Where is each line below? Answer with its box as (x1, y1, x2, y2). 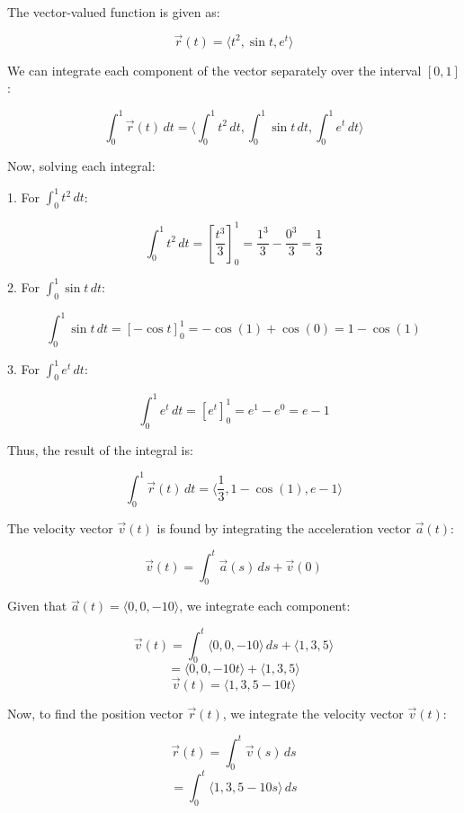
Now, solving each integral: (7, 156, 156, 175)
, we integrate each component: (179, 596, 351, 615)
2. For (7, 277, 40, 296)
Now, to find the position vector (7, 703, 183, 722)
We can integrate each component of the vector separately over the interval (7, 60, 422, 79)
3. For (7, 359, 40, 378)
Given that (7, 596, 67, 615)
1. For (7, 187, 40, 206)
